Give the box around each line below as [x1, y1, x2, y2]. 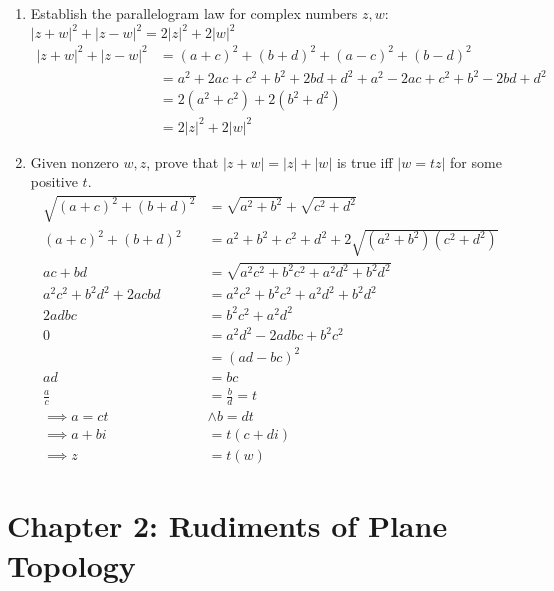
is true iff [336, 151, 393, 172]
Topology [7, 544, 136, 585]
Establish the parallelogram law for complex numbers [30, 3, 358, 23]
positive [30, 171, 78, 192]
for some [450, 151, 502, 172]
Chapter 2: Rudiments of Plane [7, 505, 448, 546]
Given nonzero [30, 151, 119, 172]
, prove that [146, 151, 219, 172]
